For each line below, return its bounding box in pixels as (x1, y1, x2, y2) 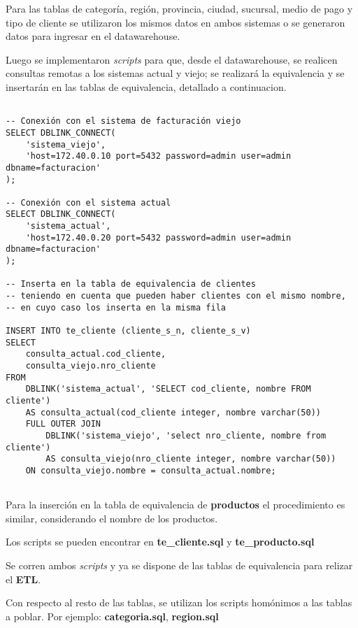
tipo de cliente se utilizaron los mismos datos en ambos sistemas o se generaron (6, 15, 345, 29)
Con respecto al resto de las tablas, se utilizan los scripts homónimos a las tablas (6, 595, 352, 610)
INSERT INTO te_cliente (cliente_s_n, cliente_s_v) (6, 326, 251, 336)
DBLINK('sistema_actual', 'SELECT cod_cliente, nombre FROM (25, 384, 311, 394)
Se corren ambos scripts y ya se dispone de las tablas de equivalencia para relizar (6, 558, 353, 572)
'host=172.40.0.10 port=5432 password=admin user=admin (25, 151, 292, 162)
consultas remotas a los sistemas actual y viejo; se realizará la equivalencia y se (6, 66, 345, 80)
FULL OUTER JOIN (25, 419, 101, 429)
